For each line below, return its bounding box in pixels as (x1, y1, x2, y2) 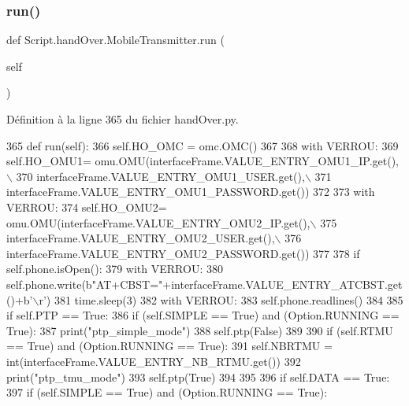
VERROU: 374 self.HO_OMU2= (6, 198, 167, 215)
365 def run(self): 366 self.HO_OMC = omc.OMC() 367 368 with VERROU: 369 (6, 137, 399, 153)
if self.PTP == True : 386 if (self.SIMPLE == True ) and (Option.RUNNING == (6, 307, 400, 323)
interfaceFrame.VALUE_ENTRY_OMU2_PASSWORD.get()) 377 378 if (6, 245, 360, 261)
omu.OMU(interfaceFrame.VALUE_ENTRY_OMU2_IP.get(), (6, 214, 310, 231)
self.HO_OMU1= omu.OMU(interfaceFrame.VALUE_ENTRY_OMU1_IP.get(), (6, 153, 399, 169)
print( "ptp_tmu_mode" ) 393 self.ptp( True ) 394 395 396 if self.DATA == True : (6, 368, 390, 385)
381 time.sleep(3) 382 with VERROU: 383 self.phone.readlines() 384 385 (54, 291, 403, 308)
